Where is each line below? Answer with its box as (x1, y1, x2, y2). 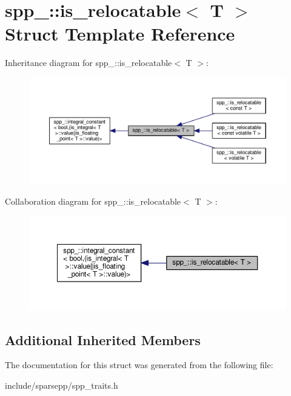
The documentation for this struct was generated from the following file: (5, 358, 273, 371)
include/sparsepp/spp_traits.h (5, 378, 118, 391)
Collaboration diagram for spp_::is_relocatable (5, 194, 181, 207)
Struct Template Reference (5, 21, 235, 46)
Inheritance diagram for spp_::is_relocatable (5, 56, 172, 69)
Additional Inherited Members (5, 330, 201, 349)
